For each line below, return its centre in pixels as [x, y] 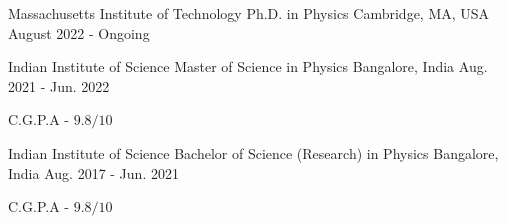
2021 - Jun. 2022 [59, 85]
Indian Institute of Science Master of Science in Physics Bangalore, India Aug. [248, 66]
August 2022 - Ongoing [79, 32]
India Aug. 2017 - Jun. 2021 [93, 172]
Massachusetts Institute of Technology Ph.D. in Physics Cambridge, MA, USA [249, 13]
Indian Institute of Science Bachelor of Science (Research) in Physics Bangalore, [253, 152]
